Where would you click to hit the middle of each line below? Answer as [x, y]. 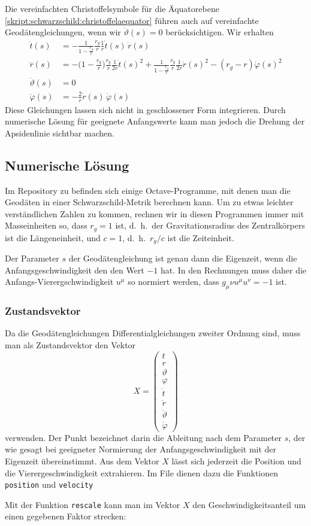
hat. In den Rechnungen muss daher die [234, 270]
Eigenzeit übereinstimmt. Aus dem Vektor [82, 460]
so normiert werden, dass [173, 282]
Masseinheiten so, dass [46, 225]
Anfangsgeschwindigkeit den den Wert [75, 270]
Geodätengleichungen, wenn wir [63, 32]
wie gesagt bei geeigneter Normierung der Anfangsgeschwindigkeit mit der [141, 449]
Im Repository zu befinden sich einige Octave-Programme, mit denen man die [148, 190]
